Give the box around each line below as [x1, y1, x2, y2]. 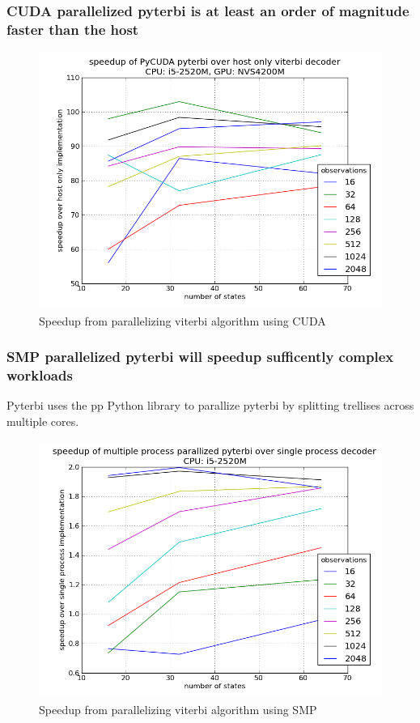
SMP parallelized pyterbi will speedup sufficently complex [6, 347, 394, 367]
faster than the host [6, 19, 139, 39]
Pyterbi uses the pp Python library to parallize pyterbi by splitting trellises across [6, 397, 414, 414]
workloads [6, 365, 73, 385]
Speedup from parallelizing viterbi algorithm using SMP [39, 701, 317, 718]
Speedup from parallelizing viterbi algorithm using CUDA [39, 312, 326, 329]
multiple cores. [6, 413, 79, 430]
